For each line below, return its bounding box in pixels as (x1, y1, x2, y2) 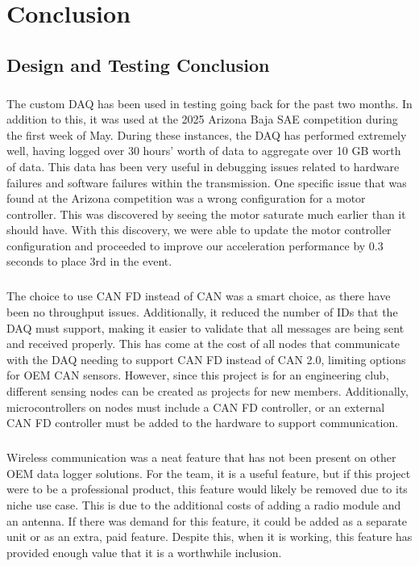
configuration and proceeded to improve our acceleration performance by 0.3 (6, 237, 384, 254)
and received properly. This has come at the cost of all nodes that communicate (6, 335, 400, 352)
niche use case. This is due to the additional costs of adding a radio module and (6, 496, 401, 513)
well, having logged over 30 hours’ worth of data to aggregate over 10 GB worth (6, 142, 401, 159)
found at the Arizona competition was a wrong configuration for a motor (6, 190, 366, 207)
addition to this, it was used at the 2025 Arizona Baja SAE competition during (6, 111, 398, 128)
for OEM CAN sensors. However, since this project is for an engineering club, (6, 367, 389, 384)
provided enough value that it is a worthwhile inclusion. (6, 543, 282, 560)
